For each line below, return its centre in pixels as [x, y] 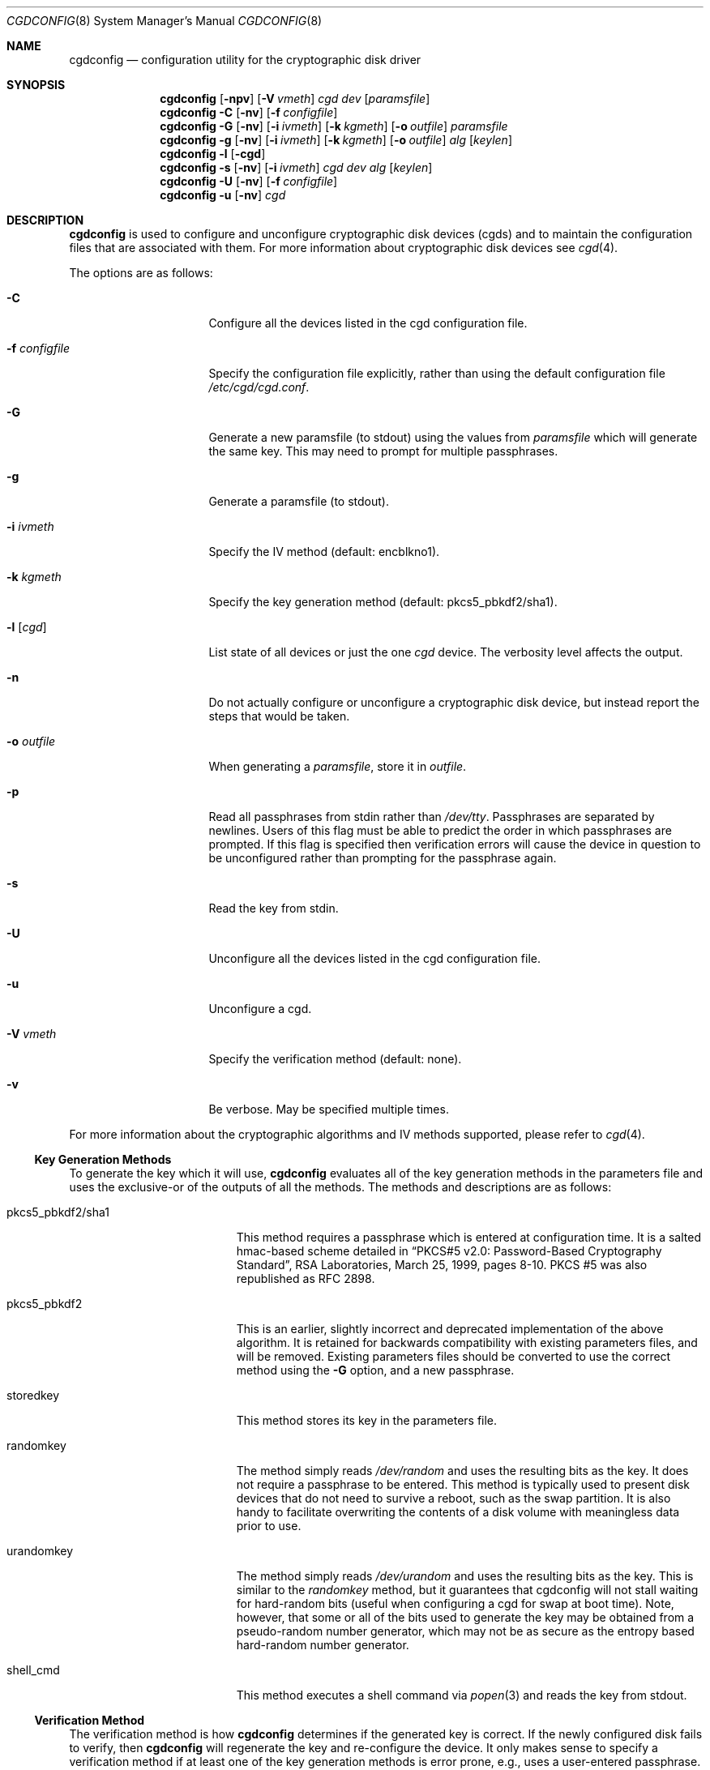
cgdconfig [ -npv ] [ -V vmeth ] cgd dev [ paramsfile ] [295, 98]
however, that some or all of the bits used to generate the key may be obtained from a [465, 1617]
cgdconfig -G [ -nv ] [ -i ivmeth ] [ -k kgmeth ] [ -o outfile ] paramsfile [334, 126]
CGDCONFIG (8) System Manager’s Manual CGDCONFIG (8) [165, 21]
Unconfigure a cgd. [260, 1009]
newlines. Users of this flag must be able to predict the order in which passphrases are [440, 830]
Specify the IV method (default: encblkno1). [324, 552]
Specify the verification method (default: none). [335, 1059]
